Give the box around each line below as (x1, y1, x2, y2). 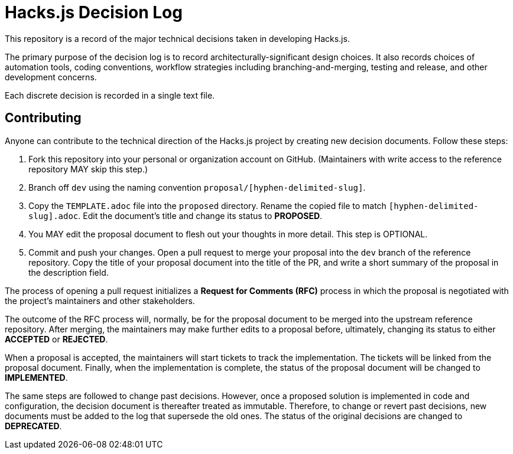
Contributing (5, 110, 82, 126)
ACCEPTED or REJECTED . (5, 334, 108, 344)
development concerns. (5, 71, 97, 82)
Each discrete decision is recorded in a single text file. (5, 90, 215, 100)
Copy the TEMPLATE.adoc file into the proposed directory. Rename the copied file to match (28, 200, 387, 211)
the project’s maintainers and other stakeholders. (5, 295, 195, 306)
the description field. (28, 267, 109, 277)
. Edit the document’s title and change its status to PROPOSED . (78, 210, 323, 221)
